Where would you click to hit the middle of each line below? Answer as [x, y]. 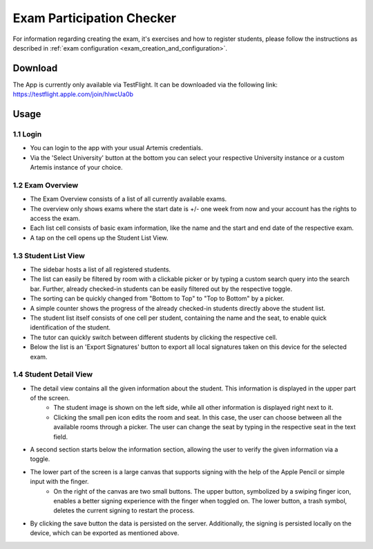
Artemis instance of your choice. [76, 168]
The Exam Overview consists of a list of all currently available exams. [128, 199]
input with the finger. [59, 482]
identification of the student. [70, 327]
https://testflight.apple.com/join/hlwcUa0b [73, 94]
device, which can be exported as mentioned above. [105, 533]
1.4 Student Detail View [53, 375]
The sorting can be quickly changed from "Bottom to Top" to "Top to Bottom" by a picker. [157, 298]
